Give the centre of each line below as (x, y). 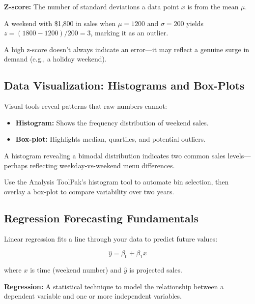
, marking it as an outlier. (129, 33)
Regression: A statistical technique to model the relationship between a (114, 286)
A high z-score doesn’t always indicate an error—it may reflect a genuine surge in (127, 49)
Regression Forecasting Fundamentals (101, 218)
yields (195, 23)
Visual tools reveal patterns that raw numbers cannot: (85, 106)
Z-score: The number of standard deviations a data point (92, 6)
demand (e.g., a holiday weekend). (55, 59)
